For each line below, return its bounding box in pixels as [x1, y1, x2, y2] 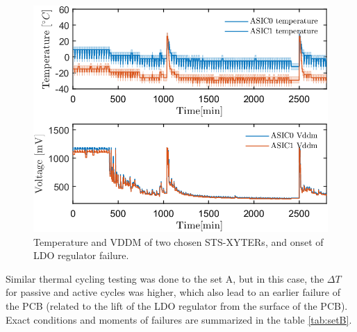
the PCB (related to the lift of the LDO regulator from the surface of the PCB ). [6, 298, 348, 313]
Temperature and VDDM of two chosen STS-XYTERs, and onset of [33, 234, 324, 249]
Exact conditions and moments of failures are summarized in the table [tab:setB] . [6, 312, 352, 326]
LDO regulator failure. [33, 248, 129, 263]
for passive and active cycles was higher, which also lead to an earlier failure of [6, 285, 340, 299]
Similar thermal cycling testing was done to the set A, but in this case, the [6, 271, 324, 285]
